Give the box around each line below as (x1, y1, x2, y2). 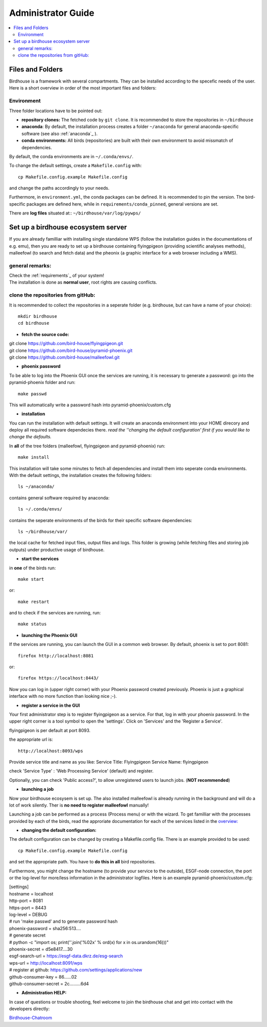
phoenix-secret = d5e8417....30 (9, 946, 73, 952)
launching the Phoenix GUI (21, 632, 78, 638)
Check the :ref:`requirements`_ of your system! (9, 272, 104, 279)
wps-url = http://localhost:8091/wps (9, 960, 83, 966)
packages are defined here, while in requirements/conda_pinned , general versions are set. (26, 201, 219, 207)
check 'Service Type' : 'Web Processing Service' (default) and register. (9, 768, 154, 774)
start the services (21, 556, 59, 562)
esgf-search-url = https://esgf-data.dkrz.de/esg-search (9, 953, 123, 959)
